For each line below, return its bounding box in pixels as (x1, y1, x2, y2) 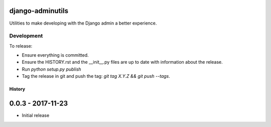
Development (9, 33, 43, 40)
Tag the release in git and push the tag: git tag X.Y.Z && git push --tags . (22, 73, 171, 79)
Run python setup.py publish (22, 66, 81, 72)
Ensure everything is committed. (22, 52, 89, 58)
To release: (9, 43, 33, 49)
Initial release (22, 112, 50, 118)
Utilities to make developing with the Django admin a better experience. (9, 20, 157, 26)
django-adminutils (9, 7, 69, 15)
